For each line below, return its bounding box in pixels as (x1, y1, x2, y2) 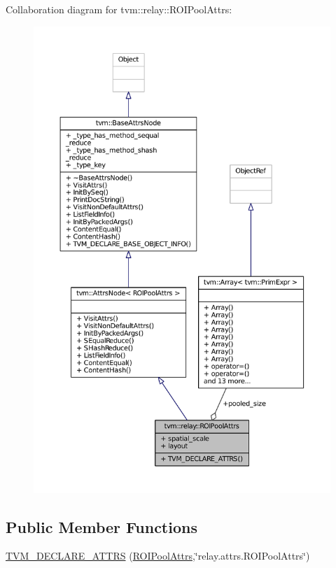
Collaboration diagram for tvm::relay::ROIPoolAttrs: (6, 2, 232, 16)
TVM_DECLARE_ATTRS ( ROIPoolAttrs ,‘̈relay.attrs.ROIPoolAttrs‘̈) (6, 548, 310, 563)
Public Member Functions (6, 516, 197, 537)
